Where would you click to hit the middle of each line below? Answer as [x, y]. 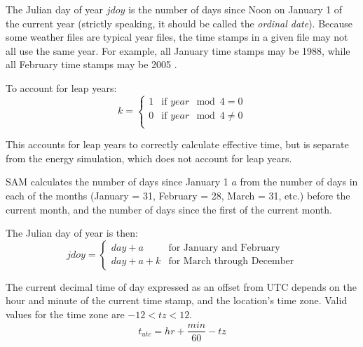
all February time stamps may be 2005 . [91, 64]
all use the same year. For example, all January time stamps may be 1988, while [178, 50]
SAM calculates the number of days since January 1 [117, 182]
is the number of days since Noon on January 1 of [235, 9]
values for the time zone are [65, 314]
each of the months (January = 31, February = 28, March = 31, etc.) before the [178, 195]
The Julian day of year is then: [72, 233]
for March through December [231, 262]
